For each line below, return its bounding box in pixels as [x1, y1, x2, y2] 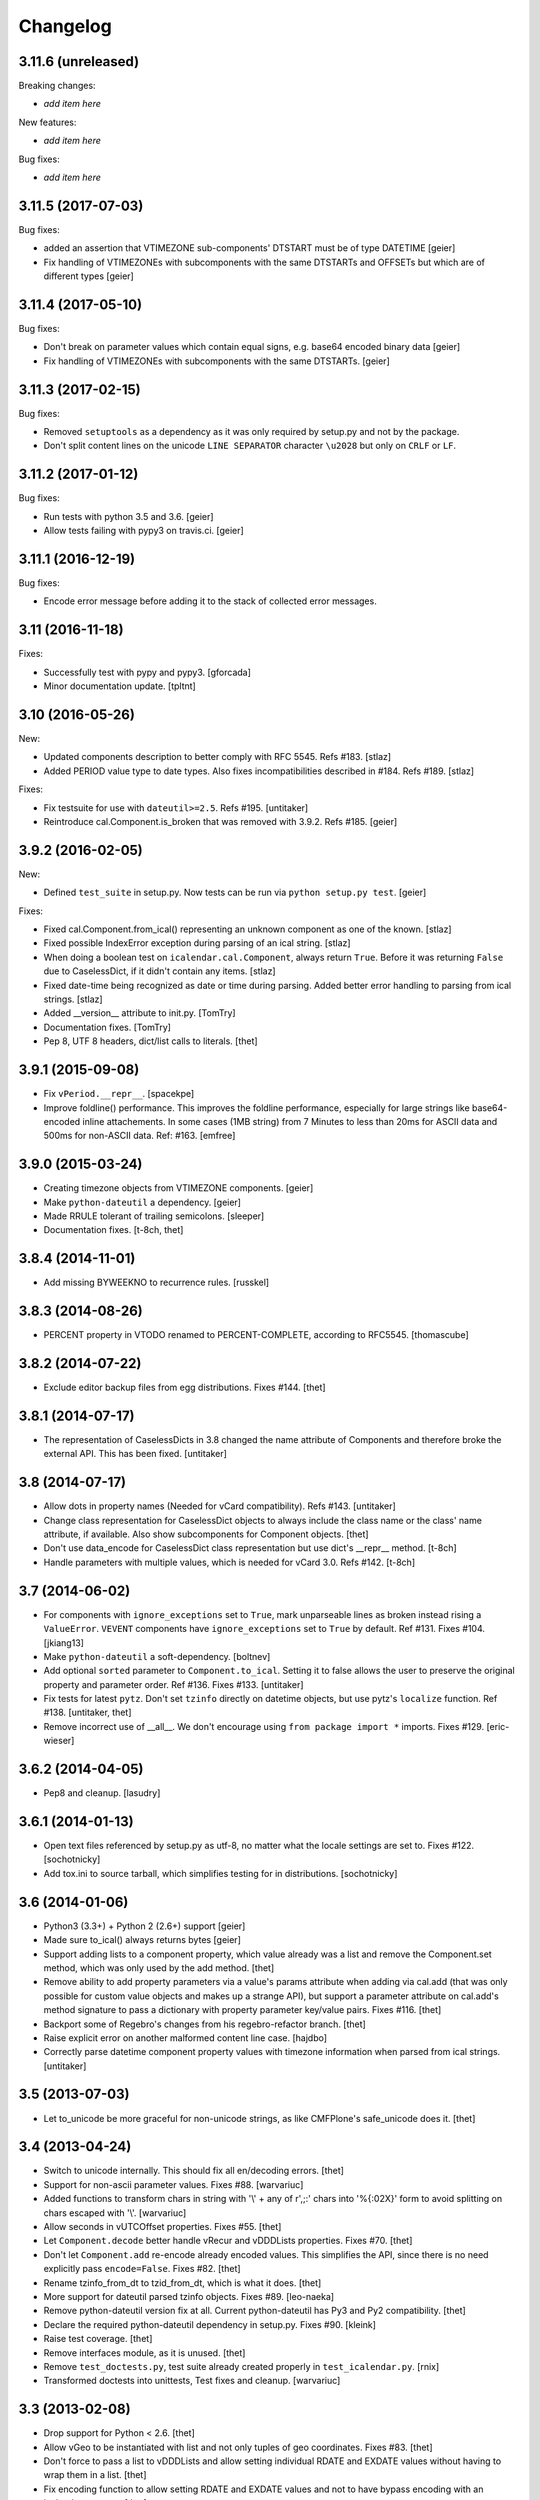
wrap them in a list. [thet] [43, 2469, 147, 2481]
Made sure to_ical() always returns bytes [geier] [43, 1934, 242, 1946]
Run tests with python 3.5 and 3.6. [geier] [43, 510, 214, 522]
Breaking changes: [18, 80, 96, 92]
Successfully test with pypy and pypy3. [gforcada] [43, 666, 252, 678]
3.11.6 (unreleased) [18, 53, 140, 70]
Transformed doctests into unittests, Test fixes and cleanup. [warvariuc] [43, 2375, 341, 2387]
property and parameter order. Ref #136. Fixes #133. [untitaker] [43, 1678, 304, 1690]
